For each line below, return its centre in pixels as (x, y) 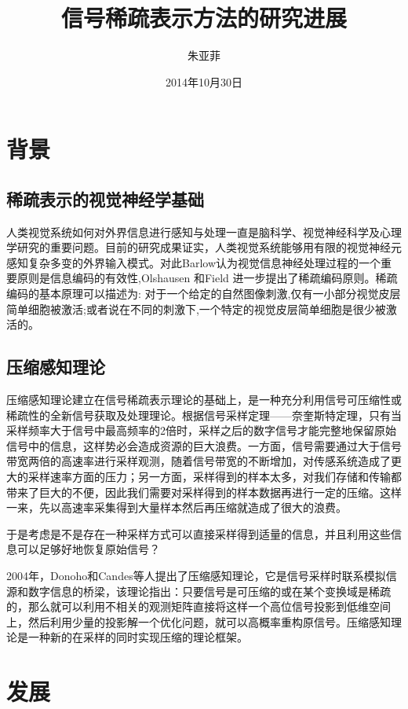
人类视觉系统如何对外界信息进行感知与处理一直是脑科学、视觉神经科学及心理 (204, 231)
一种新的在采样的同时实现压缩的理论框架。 (138, 637)
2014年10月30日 (204, 81)
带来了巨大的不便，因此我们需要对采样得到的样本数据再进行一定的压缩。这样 (204, 492)
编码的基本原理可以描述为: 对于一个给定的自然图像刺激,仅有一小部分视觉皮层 (204, 294)
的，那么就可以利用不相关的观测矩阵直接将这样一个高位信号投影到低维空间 (199, 606)
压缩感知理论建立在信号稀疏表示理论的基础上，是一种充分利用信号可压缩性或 (204, 400)
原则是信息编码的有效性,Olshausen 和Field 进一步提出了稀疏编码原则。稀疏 (207, 278)
